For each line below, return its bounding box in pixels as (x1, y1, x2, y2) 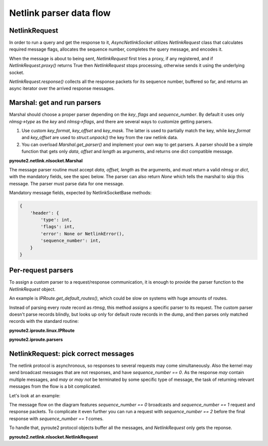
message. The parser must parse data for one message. (9, 180, 124, 186)
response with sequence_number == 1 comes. (9, 415, 104, 422)
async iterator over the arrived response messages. (9, 85, 115, 91)
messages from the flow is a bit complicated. (9, 383, 101, 389)
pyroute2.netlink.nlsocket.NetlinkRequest (9, 434, 98, 440)
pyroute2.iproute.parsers (9, 337, 63, 343)
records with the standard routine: (9, 318, 79, 324)
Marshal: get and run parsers (9, 98, 101, 107)
